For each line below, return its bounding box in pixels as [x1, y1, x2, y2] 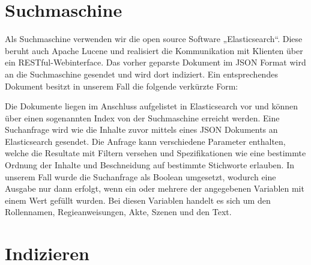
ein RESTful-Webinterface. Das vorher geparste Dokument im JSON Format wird [5, 56, 306, 69]
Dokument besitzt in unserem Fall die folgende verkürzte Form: [5, 79, 238, 92]
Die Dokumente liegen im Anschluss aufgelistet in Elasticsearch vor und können [5, 100, 298, 112]
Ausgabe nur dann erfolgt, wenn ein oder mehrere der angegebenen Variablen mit [5, 182, 304, 195]
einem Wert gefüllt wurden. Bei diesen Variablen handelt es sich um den [5, 193, 271, 206]
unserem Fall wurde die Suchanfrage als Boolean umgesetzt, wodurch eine [5, 170, 276, 183]
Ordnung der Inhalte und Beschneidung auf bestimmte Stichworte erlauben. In [5, 159, 294, 171]
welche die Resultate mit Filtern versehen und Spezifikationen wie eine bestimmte [5, 147, 306, 159]
